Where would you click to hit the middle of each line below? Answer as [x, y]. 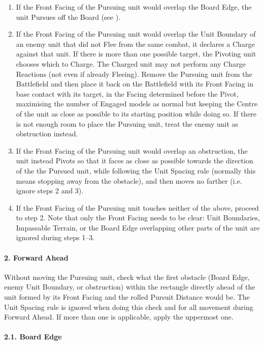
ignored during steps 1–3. [55, 237]
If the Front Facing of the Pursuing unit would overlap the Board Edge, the [134, 7]
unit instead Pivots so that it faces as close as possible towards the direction [135, 161]
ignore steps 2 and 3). [50, 191]
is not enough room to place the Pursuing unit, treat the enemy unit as [127, 123]
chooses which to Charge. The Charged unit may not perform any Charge [131, 63]
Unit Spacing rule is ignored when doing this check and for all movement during [129, 307]
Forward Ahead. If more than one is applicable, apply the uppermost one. [119, 317]
